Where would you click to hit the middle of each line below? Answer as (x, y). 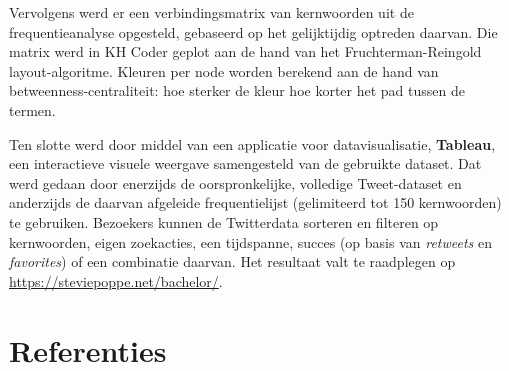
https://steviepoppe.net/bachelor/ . (116, 280)
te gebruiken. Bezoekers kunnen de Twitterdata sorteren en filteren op (224, 221)
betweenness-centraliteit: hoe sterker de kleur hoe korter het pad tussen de (237, 90)
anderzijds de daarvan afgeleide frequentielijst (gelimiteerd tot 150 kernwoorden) (255, 202)
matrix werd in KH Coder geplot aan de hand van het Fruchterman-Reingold (245, 51)
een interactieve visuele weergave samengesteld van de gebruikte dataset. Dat (245, 163)
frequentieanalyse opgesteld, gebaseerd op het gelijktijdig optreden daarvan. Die (253, 31)
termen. (32, 109)
